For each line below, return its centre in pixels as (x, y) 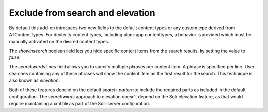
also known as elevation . (34, 81)
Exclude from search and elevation (82, 13)
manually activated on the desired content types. (59, 42)
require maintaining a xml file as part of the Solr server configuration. (80, 104)
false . (15, 57)
